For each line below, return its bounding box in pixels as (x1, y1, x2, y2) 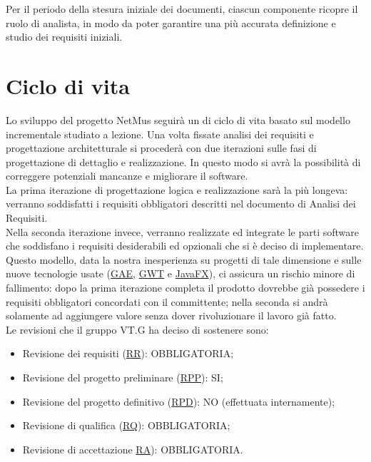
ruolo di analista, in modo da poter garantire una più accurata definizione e (6, 15, 336, 30)
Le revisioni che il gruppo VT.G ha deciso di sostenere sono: (6, 322, 269, 337)
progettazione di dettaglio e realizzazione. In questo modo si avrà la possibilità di (6, 154, 361, 169)
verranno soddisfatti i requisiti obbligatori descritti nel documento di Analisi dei (6, 196, 356, 211)
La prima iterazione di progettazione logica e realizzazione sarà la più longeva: (6, 182, 348, 197)
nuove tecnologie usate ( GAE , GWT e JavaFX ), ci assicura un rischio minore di (6, 266, 355, 281)
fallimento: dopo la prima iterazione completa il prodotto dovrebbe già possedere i (6, 280, 365, 295)
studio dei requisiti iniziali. (6, 29, 123, 44)
